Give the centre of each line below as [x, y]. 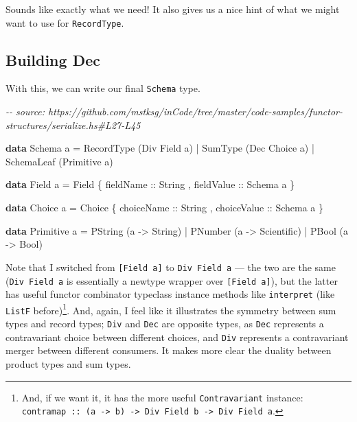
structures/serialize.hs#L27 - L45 [73, 125]
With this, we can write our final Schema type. [103, 88]
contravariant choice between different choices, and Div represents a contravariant [177, 337]
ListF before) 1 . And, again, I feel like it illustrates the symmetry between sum [171, 309]
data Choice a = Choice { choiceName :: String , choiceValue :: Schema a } [164, 208]
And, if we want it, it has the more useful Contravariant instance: [162, 397]
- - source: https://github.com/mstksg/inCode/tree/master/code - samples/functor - [174, 112]
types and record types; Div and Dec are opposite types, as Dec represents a [165, 324]
